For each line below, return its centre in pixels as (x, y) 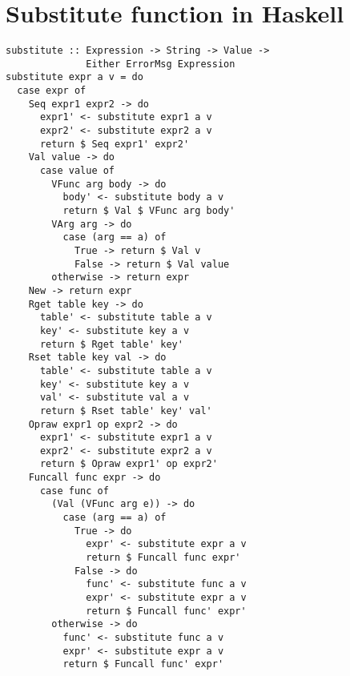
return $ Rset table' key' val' (126, 410)
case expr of (52, 91)
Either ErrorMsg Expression (161, 64)
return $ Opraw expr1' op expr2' (129, 464)
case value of (77, 171)
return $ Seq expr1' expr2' (115, 144)
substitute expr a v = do (74, 77)
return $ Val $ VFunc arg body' (149, 211)
